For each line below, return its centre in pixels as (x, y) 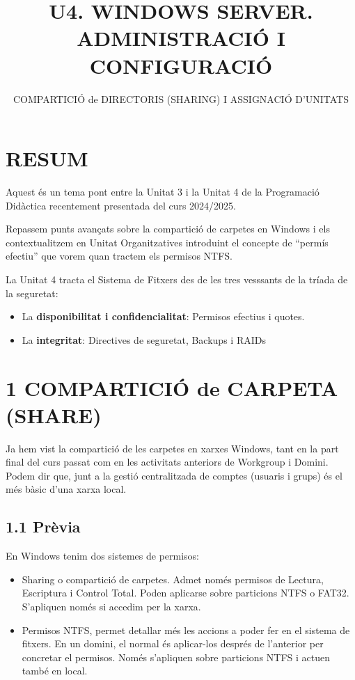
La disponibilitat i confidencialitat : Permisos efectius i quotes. (163, 316)
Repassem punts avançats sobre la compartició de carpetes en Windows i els (168, 229)
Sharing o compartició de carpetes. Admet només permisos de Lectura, (173, 579)
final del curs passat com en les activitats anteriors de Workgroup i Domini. (167, 462)
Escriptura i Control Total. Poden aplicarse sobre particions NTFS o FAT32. (186, 593)
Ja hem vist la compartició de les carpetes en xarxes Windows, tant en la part (172, 448)
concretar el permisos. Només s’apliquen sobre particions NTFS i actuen (176, 657)
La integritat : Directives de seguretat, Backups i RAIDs (144, 339)
